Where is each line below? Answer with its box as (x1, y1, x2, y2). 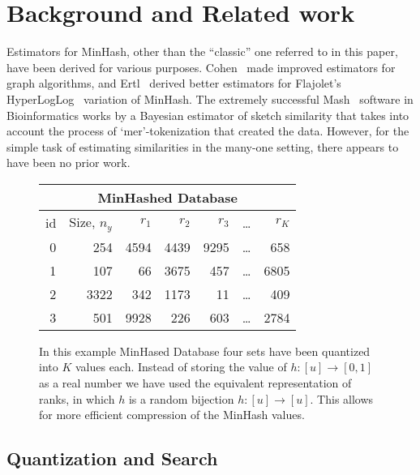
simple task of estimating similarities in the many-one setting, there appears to (6, 138, 399, 155)
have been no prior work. (6, 154, 131, 171)
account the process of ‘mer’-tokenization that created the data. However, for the (6, 122, 409, 139)
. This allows (310, 390, 374, 407)
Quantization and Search (6, 446, 218, 471)
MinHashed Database (97, 187, 238, 207)
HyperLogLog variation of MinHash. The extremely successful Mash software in (6, 90, 414, 107)
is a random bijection (128, 390, 234, 407)
